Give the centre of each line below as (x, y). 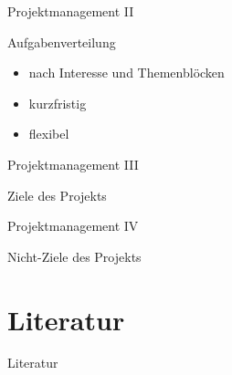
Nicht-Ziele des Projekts (74, 256)
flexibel (49, 134)
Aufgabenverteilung (62, 42)
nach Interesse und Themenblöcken (127, 73)
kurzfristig (58, 103)
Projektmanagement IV (73, 226)
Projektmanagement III (73, 164)
